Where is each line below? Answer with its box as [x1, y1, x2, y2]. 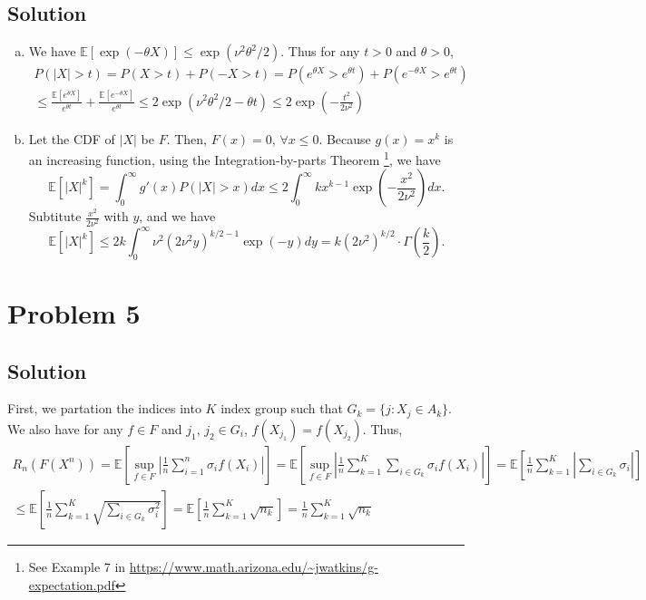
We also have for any [7, 419, 123, 438]
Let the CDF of [28, 129, 115, 148]
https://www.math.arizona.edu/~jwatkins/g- [129, 556, 378, 576]
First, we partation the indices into [7, 399, 201, 418]
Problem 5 [7, 295, 141, 332]
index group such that [220, 399, 343, 418]
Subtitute [28, 207, 82, 226]
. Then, [166, 129, 207, 148]
